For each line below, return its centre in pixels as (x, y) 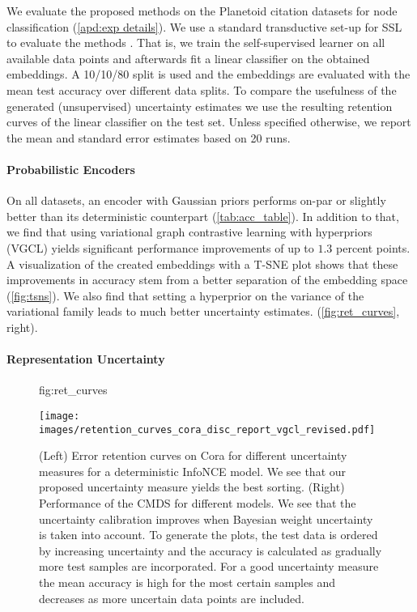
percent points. (373, 247)
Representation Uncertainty (86, 359)
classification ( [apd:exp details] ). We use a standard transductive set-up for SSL (204, 26)
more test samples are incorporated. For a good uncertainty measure (209, 566)
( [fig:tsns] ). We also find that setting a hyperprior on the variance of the (185, 295)
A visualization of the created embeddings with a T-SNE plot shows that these (202, 263)
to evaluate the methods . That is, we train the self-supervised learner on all (196, 42)
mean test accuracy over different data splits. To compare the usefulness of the (202, 89)
